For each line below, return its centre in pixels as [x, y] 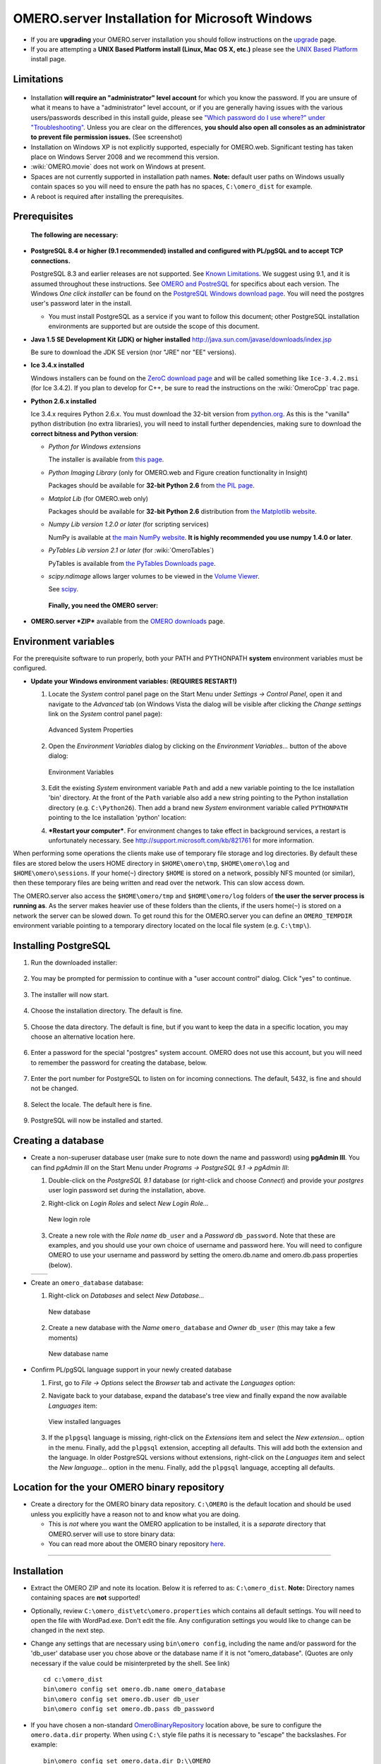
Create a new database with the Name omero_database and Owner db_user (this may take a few [192, 1328]
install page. [48, 59]
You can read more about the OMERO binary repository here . [137, 1544]
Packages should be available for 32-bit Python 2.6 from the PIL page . [152, 485]
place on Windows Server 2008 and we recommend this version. [125, 157]
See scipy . [64, 589]
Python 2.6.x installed [64, 401]
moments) [63, 1338]
